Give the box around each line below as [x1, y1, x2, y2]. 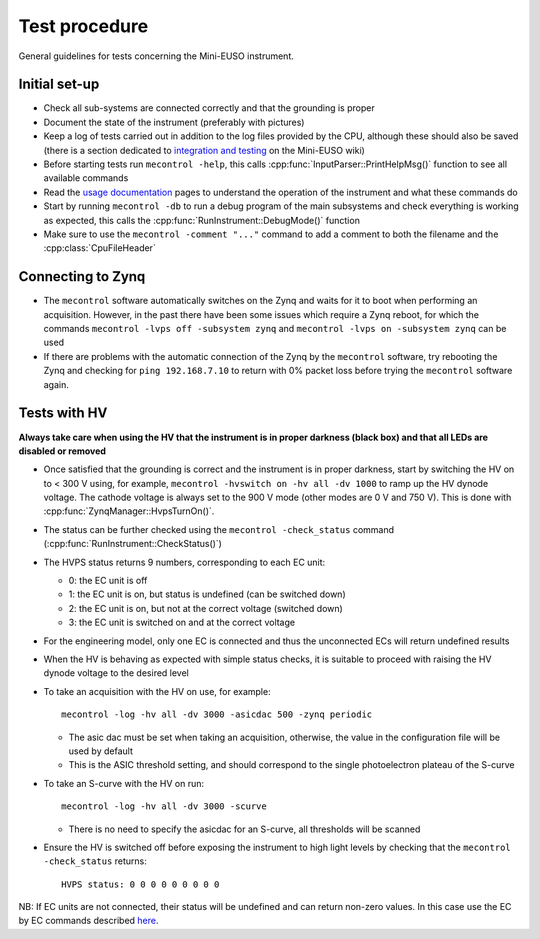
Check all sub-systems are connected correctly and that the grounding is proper [43, 102, 375, 114]
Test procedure [18, 15, 149, 37]
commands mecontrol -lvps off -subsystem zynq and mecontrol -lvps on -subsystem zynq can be [43, 323, 507, 335]
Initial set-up [18, 76, 100, 93]
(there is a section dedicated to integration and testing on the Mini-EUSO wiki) [43, 144, 365, 156]
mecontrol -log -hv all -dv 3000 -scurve [61, 801, 267, 812]
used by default [68, 745, 134, 757]
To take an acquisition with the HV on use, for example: [43, 685, 271, 697]
